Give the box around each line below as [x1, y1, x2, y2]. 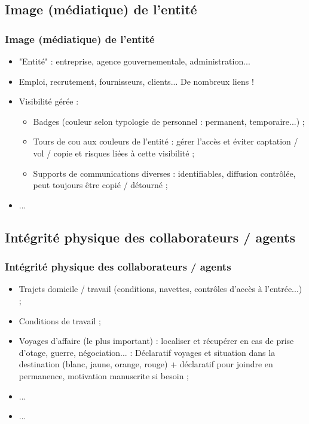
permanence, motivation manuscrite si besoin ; [19, 369, 189, 382]
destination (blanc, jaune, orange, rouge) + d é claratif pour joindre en [19, 358, 273, 370]
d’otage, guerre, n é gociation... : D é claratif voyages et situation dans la [19, 346, 276, 358]
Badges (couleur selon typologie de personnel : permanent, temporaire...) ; [33, 115, 305, 127]
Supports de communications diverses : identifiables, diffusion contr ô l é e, [33, 167, 296, 179]
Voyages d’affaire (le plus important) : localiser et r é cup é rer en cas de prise [19, 334, 294, 347]
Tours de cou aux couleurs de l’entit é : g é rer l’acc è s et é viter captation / [33, 135, 298, 148]
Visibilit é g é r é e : [19, 95, 79, 107]
